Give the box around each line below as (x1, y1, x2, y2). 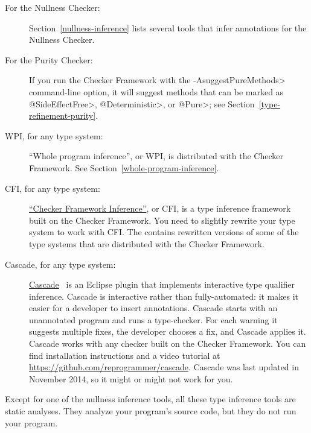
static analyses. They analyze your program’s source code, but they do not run (5, 405, 297, 417)
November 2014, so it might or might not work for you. (29, 372, 233, 385)
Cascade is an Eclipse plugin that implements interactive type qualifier (29, 278, 295, 291)
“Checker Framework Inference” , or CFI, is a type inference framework (29, 202, 291, 215)
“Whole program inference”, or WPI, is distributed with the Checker (29, 150, 283, 162)
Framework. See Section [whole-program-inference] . (29, 161, 219, 174)
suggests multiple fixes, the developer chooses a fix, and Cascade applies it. (29, 325, 306, 338)
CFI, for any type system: (5, 182, 100, 194)
